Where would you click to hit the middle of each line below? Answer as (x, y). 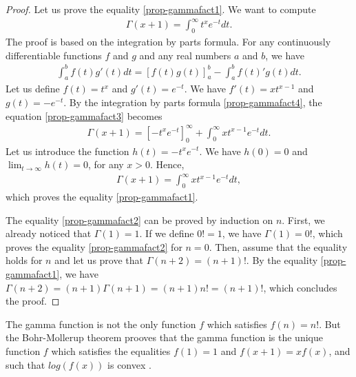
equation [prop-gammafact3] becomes (84, 115)
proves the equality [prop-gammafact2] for (94, 246)
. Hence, (167, 164)
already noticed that (49, 233)
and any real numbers (185, 55)
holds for (24, 260)
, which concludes (300, 287)
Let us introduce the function (67, 151)
